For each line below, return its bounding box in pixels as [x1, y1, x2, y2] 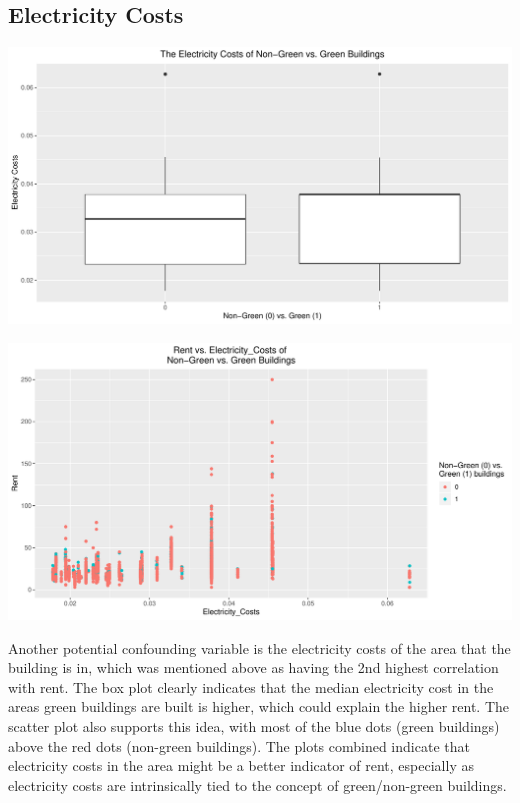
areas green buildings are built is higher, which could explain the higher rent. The [8, 696, 510, 717]
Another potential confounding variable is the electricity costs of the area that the [8, 637, 511, 658]
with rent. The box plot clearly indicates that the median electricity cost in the [8, 676, 494, 697]
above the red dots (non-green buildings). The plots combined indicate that [8, 735, 470, 756]
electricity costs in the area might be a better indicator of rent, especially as [8, 755, 474, 776]
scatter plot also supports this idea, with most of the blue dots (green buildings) [8, 715, 500, 736]
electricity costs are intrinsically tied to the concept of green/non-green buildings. [8, 774, 507, 795]
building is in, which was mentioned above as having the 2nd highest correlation [8, 657, 499, 678]
